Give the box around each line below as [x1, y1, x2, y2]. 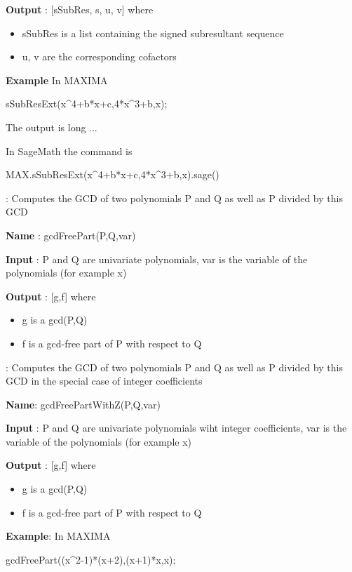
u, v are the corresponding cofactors [22, 49, 177, 64]
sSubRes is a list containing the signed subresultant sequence [22, 25, 284, 40]
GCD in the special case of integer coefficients [6, 373, 203, 388]
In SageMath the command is [6, 143, 133, 158]
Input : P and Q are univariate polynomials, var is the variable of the [6, 251, 308, 266]
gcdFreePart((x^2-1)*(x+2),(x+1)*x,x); [6, 552, 176, 566]
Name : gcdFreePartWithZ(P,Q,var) [6, 397, 161, 411]
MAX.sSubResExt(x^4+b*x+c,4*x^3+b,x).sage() [6, 167, 219, 182]
